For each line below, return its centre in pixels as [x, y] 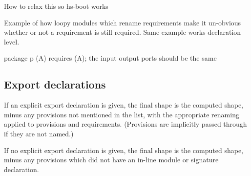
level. [12, 41]
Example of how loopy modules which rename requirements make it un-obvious [123, 22]
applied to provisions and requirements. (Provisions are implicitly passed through [125, 124]
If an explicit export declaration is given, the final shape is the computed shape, [124, 105]
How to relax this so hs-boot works [56, 6]
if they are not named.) [39, 133]
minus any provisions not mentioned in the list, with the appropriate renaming [122, 114]
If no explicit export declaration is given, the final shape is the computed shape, [124, 150]
